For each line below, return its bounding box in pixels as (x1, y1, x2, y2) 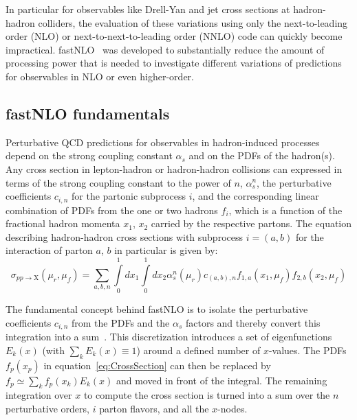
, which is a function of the (228, 202, 343, 217)
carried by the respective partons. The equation (151, 216, 352, 231)
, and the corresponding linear (192, 189, 319, 203)
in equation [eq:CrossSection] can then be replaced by (43, 358, 271, 372)
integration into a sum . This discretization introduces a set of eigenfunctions (6, 329, 332, 344)
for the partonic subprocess (72, 189, 186, 203)
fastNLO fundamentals (6, 102, 170, 124)
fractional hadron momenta (6, 216, 120, 231)
